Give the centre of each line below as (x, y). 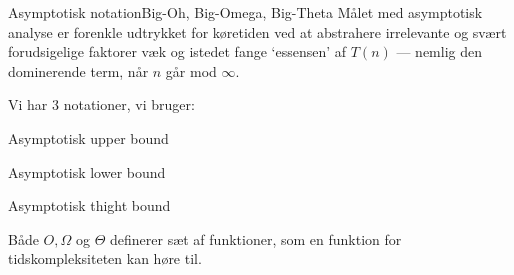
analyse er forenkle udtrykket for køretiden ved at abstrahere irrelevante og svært (257, 31)
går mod (191, 70)
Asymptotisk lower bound (87, 171)
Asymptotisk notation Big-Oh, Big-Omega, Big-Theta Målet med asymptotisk (245, 12)
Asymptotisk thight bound (89, 205)
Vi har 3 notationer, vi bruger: (101, 104)
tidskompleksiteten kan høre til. (105, 258)
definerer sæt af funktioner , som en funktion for (255, 238)
